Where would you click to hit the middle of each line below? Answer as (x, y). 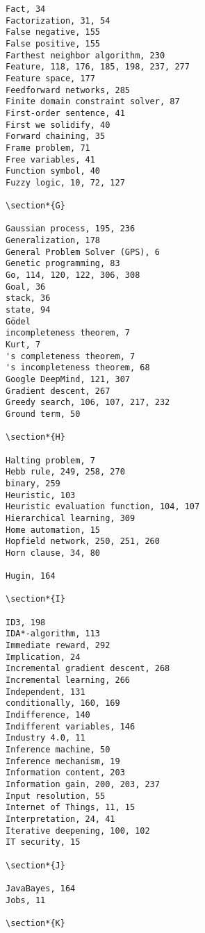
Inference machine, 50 (58, 750)
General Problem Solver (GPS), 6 (83, 252)
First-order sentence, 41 (65, 113)
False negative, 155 (53, 32)
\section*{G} (35, 206)
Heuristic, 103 (41, 495)
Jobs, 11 (26, 900)
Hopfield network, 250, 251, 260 (83, 542)
